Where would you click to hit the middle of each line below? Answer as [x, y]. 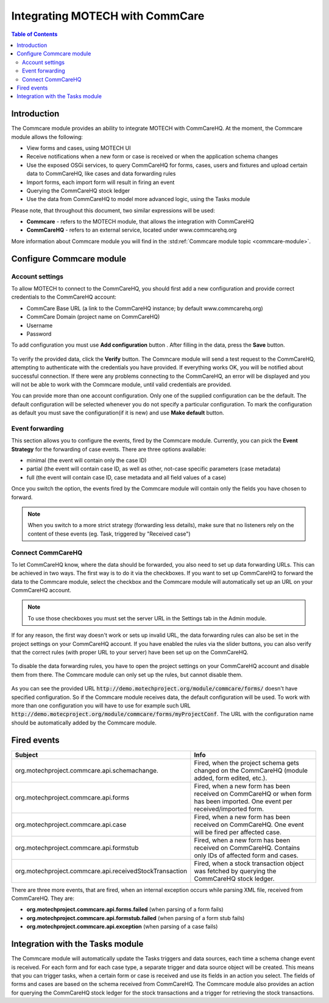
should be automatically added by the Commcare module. [84, 723]
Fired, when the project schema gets [247, 763]
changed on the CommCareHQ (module [251, 770]
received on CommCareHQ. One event [249, 824]
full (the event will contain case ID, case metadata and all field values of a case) [126, 477]
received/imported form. [229, 809]
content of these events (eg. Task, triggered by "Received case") [109, 534]
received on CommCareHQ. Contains [247, 848]
